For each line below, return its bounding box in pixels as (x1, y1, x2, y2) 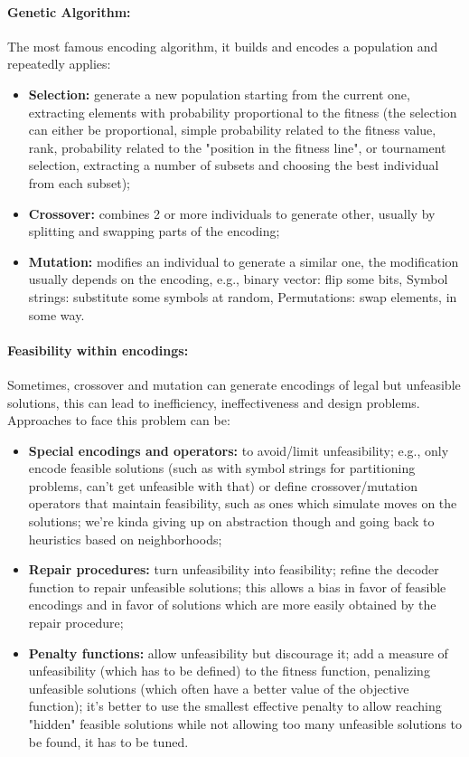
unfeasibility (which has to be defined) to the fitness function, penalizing (28, 661, 430, 680)
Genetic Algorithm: (7, 2, 131, 21)
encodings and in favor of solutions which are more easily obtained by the (28, 595, 436, 614)
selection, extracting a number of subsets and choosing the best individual (28, 156, 439, 175)
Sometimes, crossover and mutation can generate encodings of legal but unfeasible (7, 374, 461, 393)
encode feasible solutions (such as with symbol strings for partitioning (28, 459, 416, 478)
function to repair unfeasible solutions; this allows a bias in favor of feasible (28, 577, 446, 596)
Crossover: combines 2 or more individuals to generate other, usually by (28, 203, 436, 222)
